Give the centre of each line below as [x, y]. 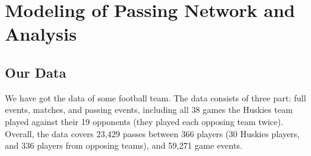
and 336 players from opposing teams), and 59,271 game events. [124, 145]
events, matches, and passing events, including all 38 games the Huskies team [149, 110]
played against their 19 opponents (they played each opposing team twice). [144, 121]
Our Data [36, 72]
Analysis [41, 34]
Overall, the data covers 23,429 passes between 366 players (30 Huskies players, [152, 133]
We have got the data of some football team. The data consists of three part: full [155, 97]
